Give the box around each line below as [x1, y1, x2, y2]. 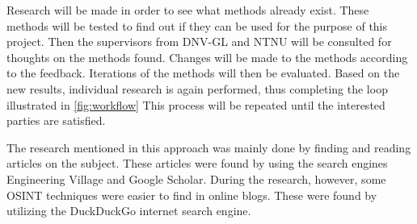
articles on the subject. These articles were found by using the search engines [6, 155, 388, 172]
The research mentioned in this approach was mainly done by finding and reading [6, 139, 411, 156]
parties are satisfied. [6, 112, 106, 129]
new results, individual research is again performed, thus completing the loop [6, 80, 388, 97]
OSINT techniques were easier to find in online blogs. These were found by [6, 186, 377, 203]
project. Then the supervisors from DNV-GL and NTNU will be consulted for [6, 33, 392, 50]
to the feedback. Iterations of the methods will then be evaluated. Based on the [6, 64, 400, 81]
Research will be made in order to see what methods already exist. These [6, 2, 369, 18]
